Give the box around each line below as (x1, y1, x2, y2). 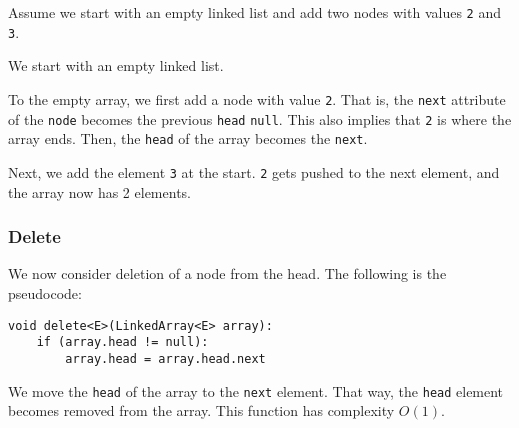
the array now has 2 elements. (8, 181, 191, 202)
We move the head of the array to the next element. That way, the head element (8, 380, 504, 401)
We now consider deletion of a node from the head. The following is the (8, 263, 447, 284)
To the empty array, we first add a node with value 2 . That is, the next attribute (8, 88, 506, 109)
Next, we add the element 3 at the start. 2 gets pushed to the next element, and (8, 161, 500, 182)
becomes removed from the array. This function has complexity (8, 400, 395, 421)
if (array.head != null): (36, 335, 209, 350)
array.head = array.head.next (65, 351, 266, 366)
